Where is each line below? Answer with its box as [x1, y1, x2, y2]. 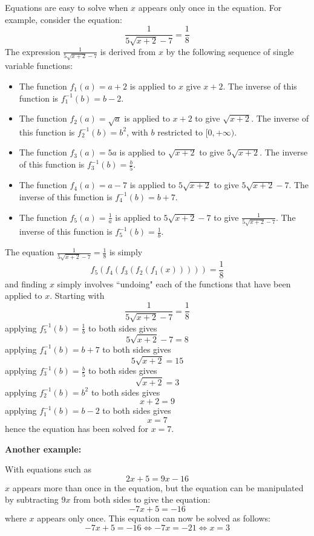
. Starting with [50, 289, 105, 302]
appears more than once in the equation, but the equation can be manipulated [12, 481, 304, 494]
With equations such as [5, 463, 91, 476]
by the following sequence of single [166, 45, 294, 57]
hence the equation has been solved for [5, 422, 149, 435]
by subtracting [5, 493, 59, 506]
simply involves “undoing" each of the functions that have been [57, 277, 291, 290]
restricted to [157, 125, 203, 138]
